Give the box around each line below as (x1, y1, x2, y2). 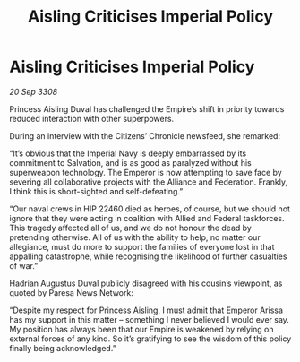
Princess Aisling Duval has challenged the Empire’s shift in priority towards (9, 103, 285, 114)
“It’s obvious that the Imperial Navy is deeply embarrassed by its (9, 148, 247, 159)
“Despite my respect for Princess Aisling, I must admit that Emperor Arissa (9, 305, 284, 315)
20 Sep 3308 (9, 86, 58, 97)
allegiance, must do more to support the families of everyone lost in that (9, 241, 275, 252)
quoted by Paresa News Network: (9, 287, 134, 297)
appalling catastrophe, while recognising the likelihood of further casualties (9, 251, 287, 262)
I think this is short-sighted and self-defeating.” (9, 185, 184, 196)
